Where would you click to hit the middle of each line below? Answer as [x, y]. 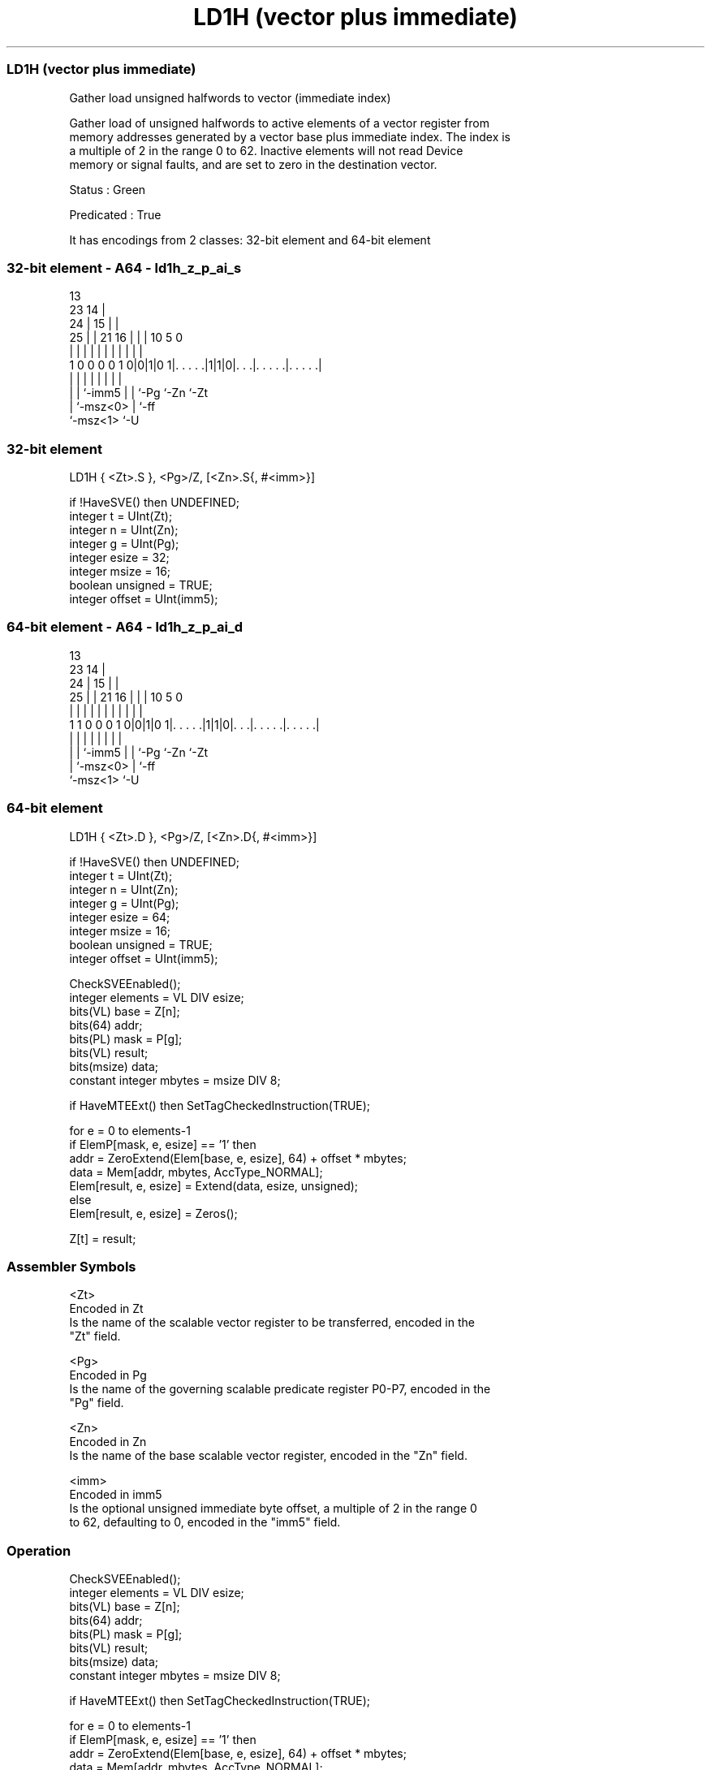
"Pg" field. [97, 1403]
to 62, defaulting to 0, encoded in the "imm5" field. [205, 1522]
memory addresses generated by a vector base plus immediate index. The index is [290, 136]
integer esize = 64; [120, 917]
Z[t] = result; [103, 1238]
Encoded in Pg [108, 1375]
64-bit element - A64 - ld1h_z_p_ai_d [125, 627]
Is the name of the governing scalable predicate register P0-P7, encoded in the [280, 1389]
